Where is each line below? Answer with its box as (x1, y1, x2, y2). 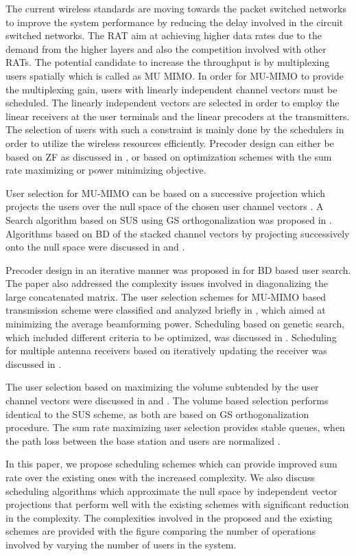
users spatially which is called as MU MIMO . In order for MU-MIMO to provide (5, 68, 344, 82)
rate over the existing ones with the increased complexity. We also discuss (5, 470, 315, 484)
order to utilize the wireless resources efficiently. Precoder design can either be (5, 135, 334, 150)
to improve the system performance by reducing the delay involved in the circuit (5, 14, 344, 29)
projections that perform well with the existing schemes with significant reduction (5, 497, 349, 511)
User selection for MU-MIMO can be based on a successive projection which (5, 185, 326, 200)
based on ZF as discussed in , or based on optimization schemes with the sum (5, 149, 332, 163)
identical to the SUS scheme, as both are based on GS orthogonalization (5, 406, 309, 421)
